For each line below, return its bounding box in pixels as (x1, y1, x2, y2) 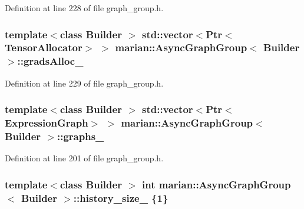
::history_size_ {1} (73, 190, 168, 205)
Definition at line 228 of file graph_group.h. (5, 2, 164, 14)
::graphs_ (57, 129, 104, 144)
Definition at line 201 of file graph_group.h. (5, 152, 164, 164)
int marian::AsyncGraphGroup (142, 177, 291, 191)
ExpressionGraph (5, 115, 88, 130)
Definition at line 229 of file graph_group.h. (5, 77, 164, 89)
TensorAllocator (5, 40, 82, 55)
